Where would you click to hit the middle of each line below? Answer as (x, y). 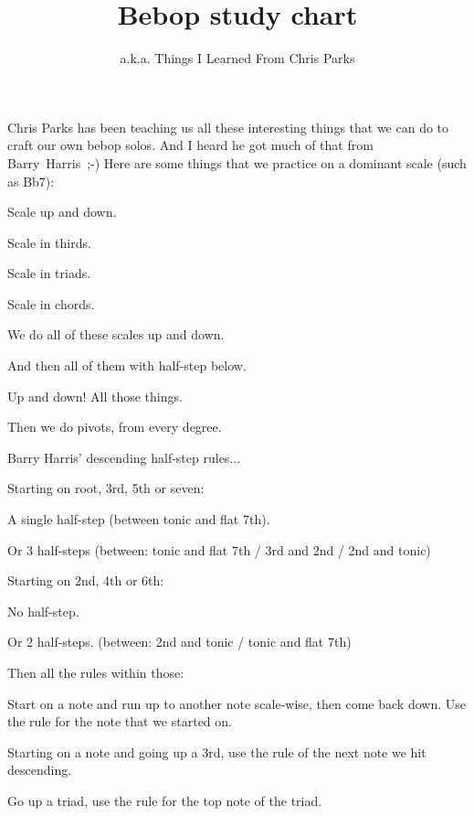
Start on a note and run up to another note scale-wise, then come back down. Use (237, 703)
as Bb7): (31, 181)
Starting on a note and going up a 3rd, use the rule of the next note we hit (217, 752)
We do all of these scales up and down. (116, 334)
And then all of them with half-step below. (127, 365)
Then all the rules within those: (96, 672)
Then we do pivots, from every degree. (115, 427)
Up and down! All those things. (95, 396)
